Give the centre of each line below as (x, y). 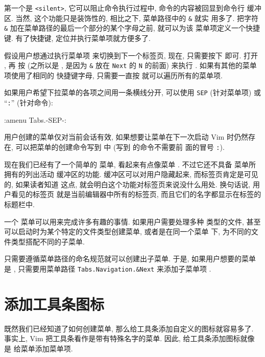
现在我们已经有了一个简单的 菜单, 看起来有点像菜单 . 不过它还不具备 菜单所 (130, 164)
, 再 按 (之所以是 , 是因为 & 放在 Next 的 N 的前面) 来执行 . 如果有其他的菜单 (130, 65)
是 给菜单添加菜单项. (39, 348)
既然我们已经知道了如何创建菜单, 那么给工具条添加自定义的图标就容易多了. (129, 328)
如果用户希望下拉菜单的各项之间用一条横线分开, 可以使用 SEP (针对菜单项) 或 (132, 92)
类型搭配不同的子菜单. (48, 241)
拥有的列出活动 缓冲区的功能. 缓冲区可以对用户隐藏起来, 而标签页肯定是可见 (131, 174)
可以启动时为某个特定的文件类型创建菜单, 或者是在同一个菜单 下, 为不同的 (128, 231)
